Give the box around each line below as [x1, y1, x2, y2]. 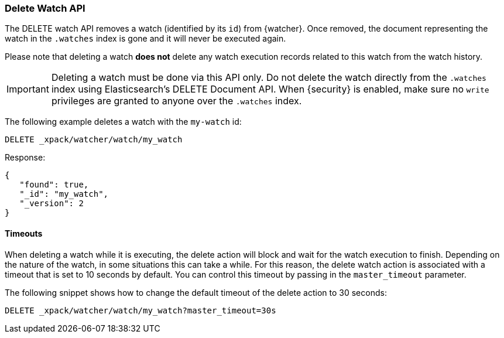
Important [6, 83, 49, 95]
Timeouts [5, 228, 43, 238]
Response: [5, 152, 46, 163]
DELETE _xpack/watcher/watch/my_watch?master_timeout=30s [5, 305, 276, 315]
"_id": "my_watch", [19, 189, 109, 199]
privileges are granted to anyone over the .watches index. [51, 95, 302, 107]
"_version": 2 [19, 199, 84, 209]
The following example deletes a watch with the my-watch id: [5, 117, 242, 127]
